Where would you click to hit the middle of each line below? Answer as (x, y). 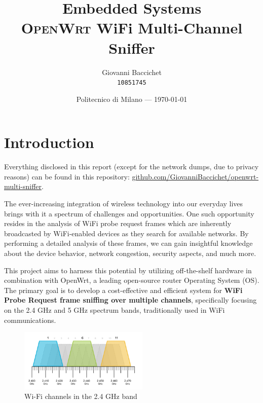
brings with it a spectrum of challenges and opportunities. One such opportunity (129, 213)
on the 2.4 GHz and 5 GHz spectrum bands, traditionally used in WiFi (115, 310)
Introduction (49, 142)
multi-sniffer (23, 186)
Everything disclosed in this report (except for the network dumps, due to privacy (131, 167)
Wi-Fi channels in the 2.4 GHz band (81, 396)
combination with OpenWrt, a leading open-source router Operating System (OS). (132, 280)
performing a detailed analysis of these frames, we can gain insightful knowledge (128, 243)
